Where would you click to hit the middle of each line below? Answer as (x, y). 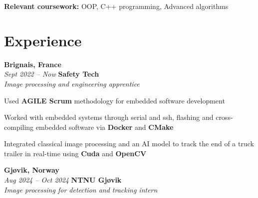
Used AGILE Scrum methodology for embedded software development (115, 100)
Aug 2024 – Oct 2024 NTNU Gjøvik (63, 180)
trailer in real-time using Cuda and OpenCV (75, 153)
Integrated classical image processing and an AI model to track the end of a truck (129, 144)
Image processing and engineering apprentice (72, 83)
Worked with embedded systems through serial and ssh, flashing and (109, 117)
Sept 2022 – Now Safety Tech (52, 74)
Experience (43, 40)
